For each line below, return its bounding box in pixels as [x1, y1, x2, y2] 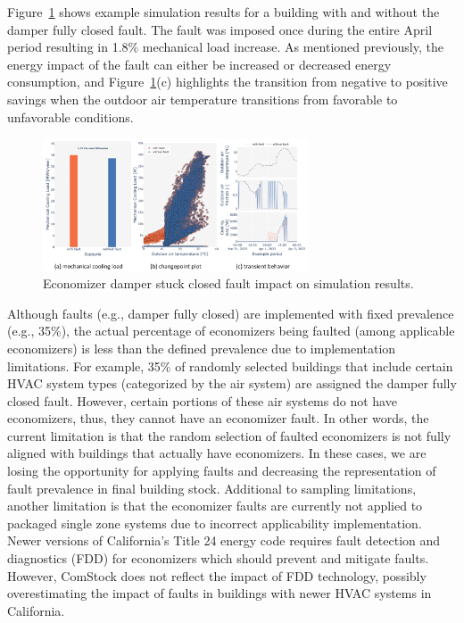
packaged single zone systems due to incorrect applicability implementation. [7, 513, 422, 532]
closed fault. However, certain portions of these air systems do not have [7, 391, 397, 410]
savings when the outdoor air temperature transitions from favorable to [7, 89, 398, 108]
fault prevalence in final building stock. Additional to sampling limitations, [7, 478, 417, 497]
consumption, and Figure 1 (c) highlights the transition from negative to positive [7, 72, 448, 91]
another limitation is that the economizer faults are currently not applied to [7, 496, 423, 515]
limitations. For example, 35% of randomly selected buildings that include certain [7, 356, 453, 375]
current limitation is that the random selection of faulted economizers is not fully [7, 426, 452, 444]
